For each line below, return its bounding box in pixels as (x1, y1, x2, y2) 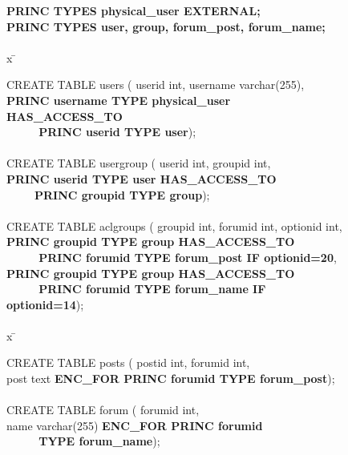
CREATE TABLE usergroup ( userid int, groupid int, (6, 155, 271, 171)
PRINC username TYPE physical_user (6, 91, 231, 108)
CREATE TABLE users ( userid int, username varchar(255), (6, 76, 305, 93)
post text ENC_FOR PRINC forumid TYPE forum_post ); (6, 370, 335, 387)
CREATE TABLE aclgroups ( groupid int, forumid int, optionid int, (6, 217, 342, 234)
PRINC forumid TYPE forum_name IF (38, 280, 266, 297)
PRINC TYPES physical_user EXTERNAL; (6, 2, 261, 18)
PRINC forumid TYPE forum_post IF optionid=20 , (38, 248, 337, 265)
